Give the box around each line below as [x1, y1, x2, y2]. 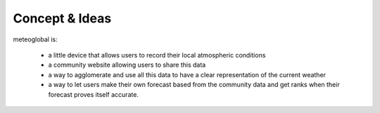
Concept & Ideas [13, 11, 112, 26]
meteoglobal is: [13, 35, 58, 44]
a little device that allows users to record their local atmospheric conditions [48, 51, 266, 59]
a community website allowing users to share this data [48, 60, 206, 69]
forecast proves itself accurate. [48, 90, 139, 98]
